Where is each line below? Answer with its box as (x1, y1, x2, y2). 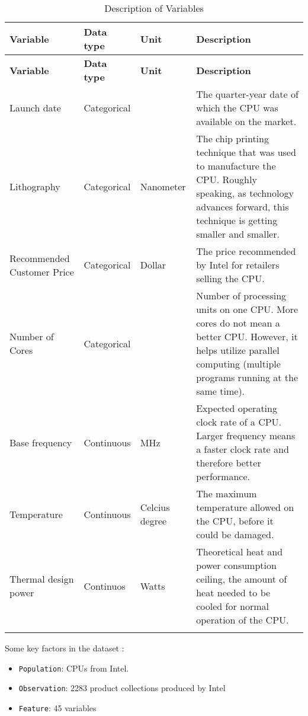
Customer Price (9, 264, 74, 279)
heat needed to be (196, 586, 271, 599)
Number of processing (196, 289, 287, 302)
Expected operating (196, 401, 277, 415)
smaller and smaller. (196, 227, 280, 241)
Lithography (9, 179, 60, 193)
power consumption (196, 558, 277, 572)
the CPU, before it (196, 514, 274, 528)
